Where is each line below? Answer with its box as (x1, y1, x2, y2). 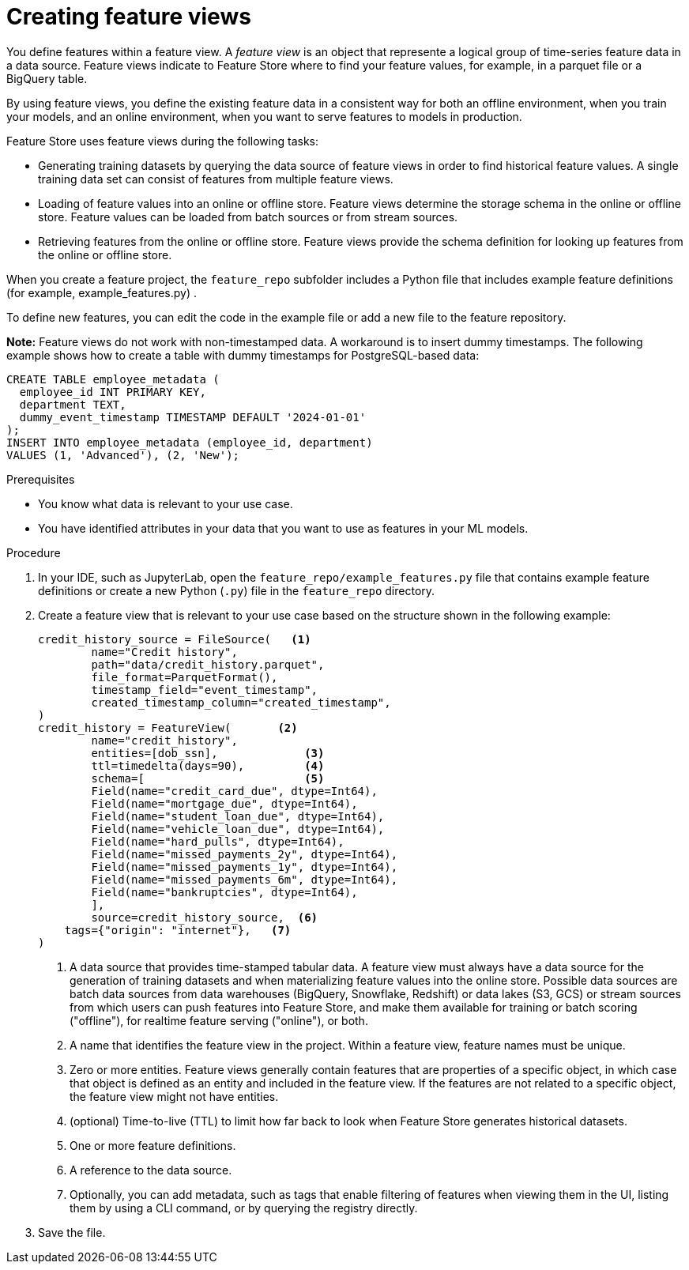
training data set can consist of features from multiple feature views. (38, 171, 393, 186)
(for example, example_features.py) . (6, 285, 197, 300)
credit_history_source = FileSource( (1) (38, 632, 311, 646)
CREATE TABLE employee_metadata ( (6, 372, 220, 386)
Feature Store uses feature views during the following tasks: (6, 134, 319, 148)
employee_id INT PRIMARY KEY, (19, 385, 206, 398)
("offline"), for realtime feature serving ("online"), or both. (70, 1013, 368, 1027)
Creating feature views (6, 3, 251, 30)
